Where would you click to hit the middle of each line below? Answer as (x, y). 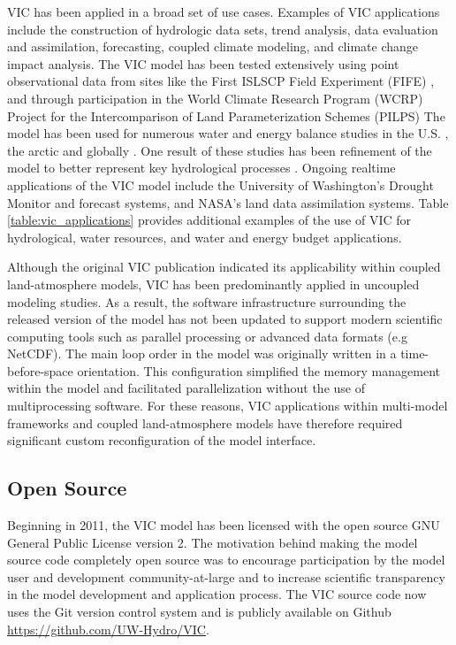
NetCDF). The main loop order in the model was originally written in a (202, 353)
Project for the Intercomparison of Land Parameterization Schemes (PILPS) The (226, 115)
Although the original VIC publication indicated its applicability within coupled (224, 267)
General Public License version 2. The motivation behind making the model (213, 542)
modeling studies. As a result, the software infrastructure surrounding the (207, 301)
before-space (40, 370)
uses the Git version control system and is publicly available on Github (199, 612)
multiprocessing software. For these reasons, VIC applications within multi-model (228, 406)
